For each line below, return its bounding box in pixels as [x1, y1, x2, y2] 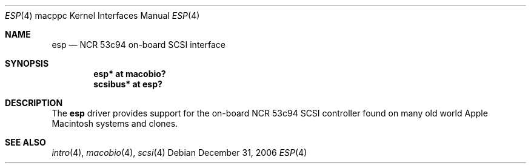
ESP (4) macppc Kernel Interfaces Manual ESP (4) [5, 10, 200, 21]
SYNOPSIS [5, 58, 49, 69]
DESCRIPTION [5, 98, 63, 108]
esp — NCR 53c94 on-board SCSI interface [52, 39, 225, 50]
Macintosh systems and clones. [52, 118, 178, 129]
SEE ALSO [5, 137, 46, 147]
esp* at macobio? [93, 69, 166, 79]
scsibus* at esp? [93, 79, 162, 89]
